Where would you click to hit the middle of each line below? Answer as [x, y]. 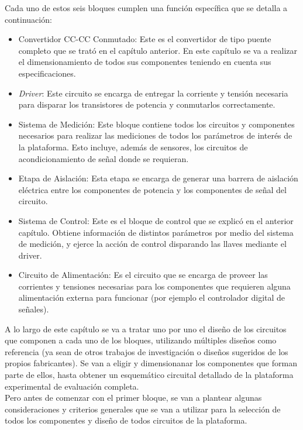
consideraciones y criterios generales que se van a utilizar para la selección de [143, 409]
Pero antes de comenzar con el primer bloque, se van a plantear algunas [133, 398]
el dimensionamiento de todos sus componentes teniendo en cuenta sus [145, 62]
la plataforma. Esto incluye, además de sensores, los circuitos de [133, 147]
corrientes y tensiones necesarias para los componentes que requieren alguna [154, 286]
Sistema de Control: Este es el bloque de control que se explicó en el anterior [156, 220]
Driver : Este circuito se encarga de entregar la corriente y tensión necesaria [153, 93]
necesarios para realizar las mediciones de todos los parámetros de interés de [155, 135]
